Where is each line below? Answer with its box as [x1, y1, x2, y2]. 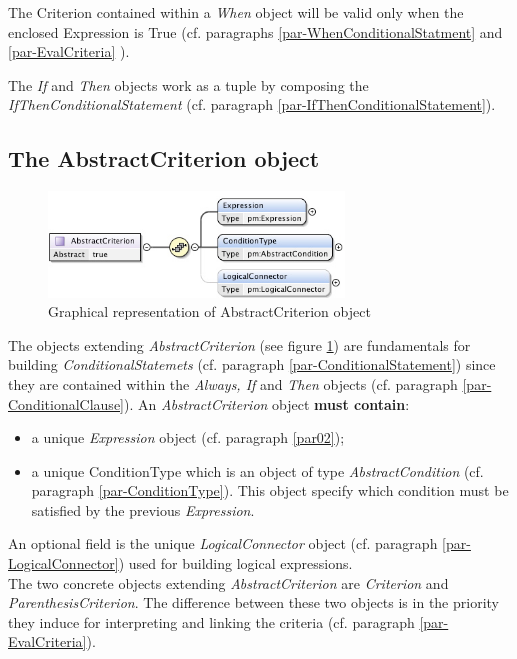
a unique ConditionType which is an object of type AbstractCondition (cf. [31, 460, 484, 481]
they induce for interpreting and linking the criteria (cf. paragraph [8, 611, 415, 632]
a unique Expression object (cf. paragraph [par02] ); [31, 427, 345, 448]
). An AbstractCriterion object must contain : [124, 393, 410, 414]
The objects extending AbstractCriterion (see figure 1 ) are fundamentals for [8, 334, 471, 355]
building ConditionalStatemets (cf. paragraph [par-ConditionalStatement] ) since [8, 354, 496, 375]
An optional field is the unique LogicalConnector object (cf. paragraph [8, 533, 438, 554]
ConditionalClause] [8, 393, 124, 414]
